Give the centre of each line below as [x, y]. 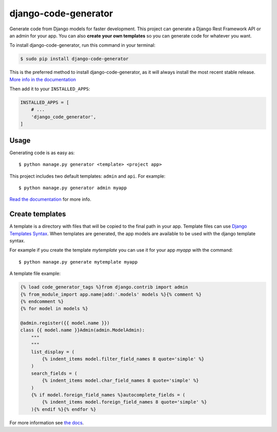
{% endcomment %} [42, 301]
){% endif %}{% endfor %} [64, 409]
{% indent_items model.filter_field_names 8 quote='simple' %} [123, 359]
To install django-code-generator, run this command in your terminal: [83, 45]
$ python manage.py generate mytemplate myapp [78, 262]
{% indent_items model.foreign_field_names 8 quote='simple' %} [124, 402]
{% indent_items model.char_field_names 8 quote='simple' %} [120, 381]
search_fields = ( [54, 373]
